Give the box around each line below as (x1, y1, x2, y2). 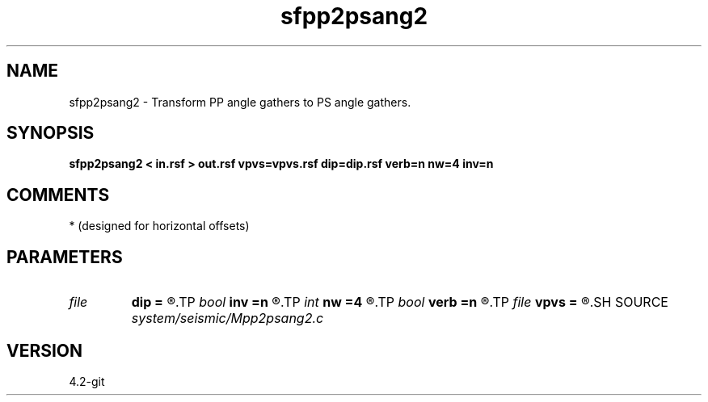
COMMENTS (6, 184, 110, 205)
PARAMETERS (6, 246, 123, 267)
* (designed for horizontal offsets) (69, 219, 250, 233)
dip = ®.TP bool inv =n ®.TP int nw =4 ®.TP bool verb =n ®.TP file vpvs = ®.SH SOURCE (131, 294, 668, 311)
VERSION (6, 340, 83, 361)
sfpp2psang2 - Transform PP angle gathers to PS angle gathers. (69, 94, 411, 109)
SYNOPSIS (6, 123, 95, 144)
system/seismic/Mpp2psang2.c (131, 310, 324, 327)
